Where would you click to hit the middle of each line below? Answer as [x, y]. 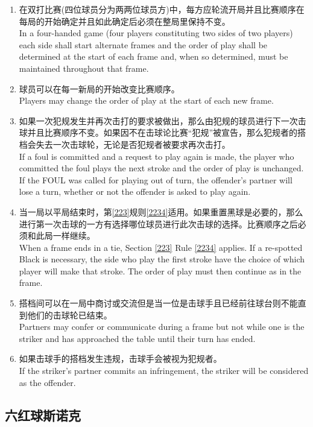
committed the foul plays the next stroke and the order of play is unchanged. [161, 168]
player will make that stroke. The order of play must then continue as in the [160, 270]
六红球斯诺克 [43, 415]
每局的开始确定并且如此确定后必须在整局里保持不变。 [125, 21]
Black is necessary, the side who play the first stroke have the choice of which [162, 259]
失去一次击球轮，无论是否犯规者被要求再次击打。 [133, 144]
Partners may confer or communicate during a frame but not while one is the [162, 327]
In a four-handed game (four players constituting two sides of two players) [156, 33]
